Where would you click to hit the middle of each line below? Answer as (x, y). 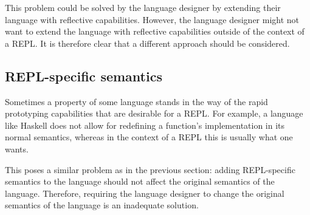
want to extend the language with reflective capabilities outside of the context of (155, 31)
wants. (17, 148)
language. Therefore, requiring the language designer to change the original (145, 193)
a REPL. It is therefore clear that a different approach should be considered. (147, 43)
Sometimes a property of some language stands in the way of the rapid (136, 101)
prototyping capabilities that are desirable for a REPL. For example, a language (154, 113)
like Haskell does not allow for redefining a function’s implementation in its (145, 125)
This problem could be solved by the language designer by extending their (143, 7)
